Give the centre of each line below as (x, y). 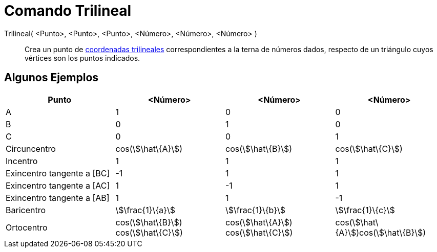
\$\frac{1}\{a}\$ (145, 210)
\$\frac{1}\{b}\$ (256, 210)
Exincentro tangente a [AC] (58, 185)
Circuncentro (31, 148)
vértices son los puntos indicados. (82, 58)
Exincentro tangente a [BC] (58, 173)
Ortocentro (27, 227)
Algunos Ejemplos (51, 78)
